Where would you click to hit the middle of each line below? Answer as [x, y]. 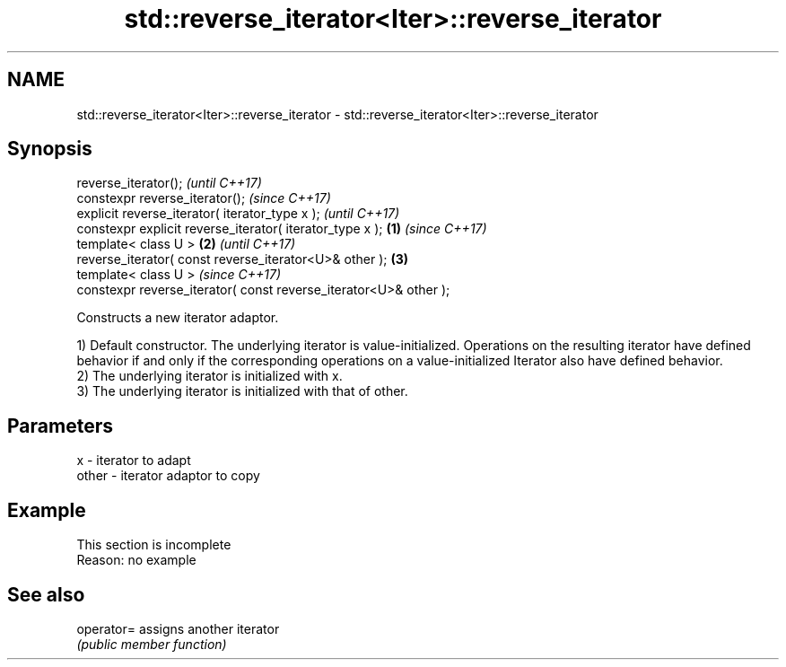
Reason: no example [136, 560]
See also [46, 594]
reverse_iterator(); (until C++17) [169, 183]
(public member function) [152, 644]
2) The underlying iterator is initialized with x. [210, 376]
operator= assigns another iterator [178, 628]
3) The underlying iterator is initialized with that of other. [242, 391]
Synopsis [50, 149]
